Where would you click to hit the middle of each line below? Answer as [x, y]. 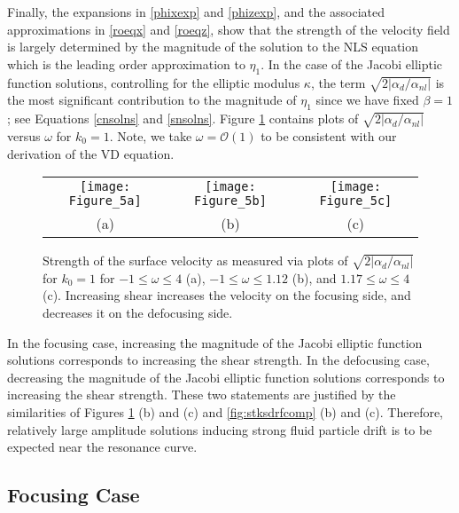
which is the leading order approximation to [126, 63]
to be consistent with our [329, 135]
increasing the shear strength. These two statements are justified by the [202, 395]
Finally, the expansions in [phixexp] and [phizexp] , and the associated [196, 12]
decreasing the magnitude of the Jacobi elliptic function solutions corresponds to [226, 377]
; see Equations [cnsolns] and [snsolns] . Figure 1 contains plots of [183, 118]
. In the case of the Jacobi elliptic [352, 63]
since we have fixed [367, 100]
